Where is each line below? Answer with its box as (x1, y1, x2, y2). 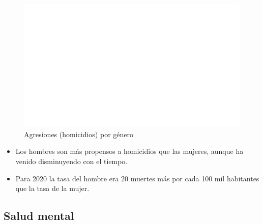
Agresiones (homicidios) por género (24, 129, 134, 139)
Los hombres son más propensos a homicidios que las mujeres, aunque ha (15, 146, 244, 156)
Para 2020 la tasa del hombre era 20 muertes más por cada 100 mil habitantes (15, 173, 259, 183)
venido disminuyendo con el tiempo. (15, 156, 128, 166)
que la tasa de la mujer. (15, 183, 90, 194)
